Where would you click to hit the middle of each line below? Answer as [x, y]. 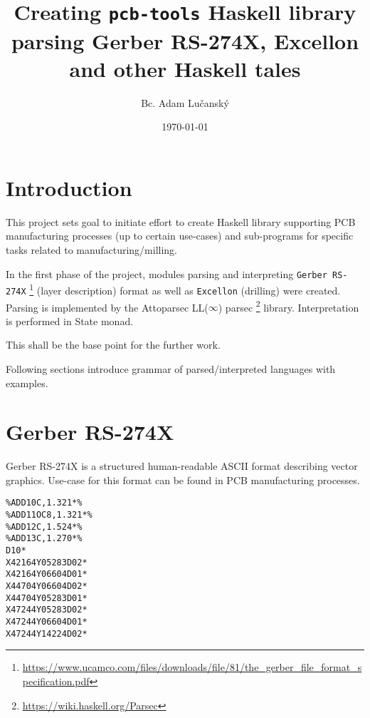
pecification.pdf [56, 681]
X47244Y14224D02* [47, 634]
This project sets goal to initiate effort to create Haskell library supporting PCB [181, 221]
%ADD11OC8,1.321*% [49, 515]
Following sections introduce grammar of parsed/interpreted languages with [171, 368]
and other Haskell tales [185, 68]
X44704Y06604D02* [47, 586]
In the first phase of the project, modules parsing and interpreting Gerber [166, 273]
